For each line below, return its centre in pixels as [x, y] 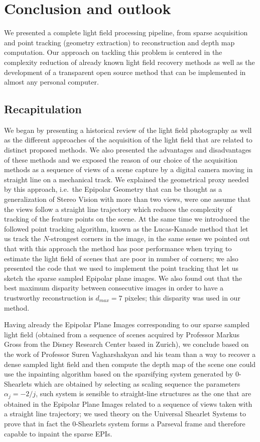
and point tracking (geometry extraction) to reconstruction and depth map [119, 42]
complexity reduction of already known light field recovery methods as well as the [129, 62]
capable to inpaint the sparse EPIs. [58, 433]
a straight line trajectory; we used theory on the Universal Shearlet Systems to [125, 414]
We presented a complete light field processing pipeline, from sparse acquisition [126, 32]
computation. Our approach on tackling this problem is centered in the [113, 52]
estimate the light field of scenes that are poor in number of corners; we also [121, 258]
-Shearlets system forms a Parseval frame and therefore [161, 423]
